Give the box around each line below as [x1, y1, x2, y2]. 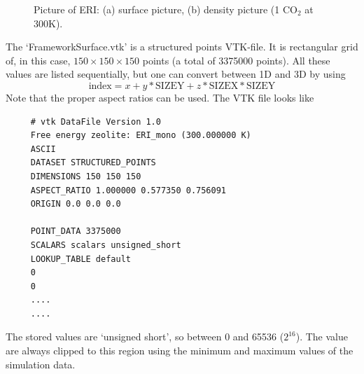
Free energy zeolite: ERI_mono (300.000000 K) [30, 130, 251, 141]
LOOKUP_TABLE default [30, 254, 131, 264]
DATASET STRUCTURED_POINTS [30, 158, 156, 168]
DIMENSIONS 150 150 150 [30, 171, 141, 181]
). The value [295, 329, 348, 344]
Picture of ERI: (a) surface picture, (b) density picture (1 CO [34, 2, 297, 16]
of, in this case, [6, 53, 71, 67]
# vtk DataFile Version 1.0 [30, 116, 161, 127]
